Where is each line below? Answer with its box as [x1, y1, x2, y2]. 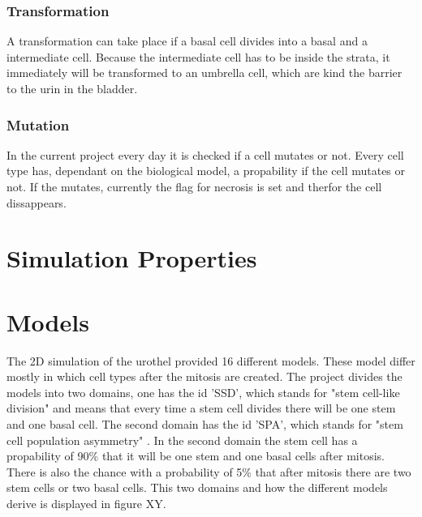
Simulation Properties [6, 241, 257, 275]
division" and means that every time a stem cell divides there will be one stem [6, 399, 396, 417]
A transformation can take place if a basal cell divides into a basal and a [6, 32, 368, 49]
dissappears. [6, 194, 67, 211]
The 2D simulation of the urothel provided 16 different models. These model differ [6, 352, 416, 369]
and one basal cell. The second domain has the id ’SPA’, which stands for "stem [6, 416, 403, 433]
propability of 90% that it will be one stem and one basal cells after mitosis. [6, 447, 385, 464]
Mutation [6, 114, 70, 135]
